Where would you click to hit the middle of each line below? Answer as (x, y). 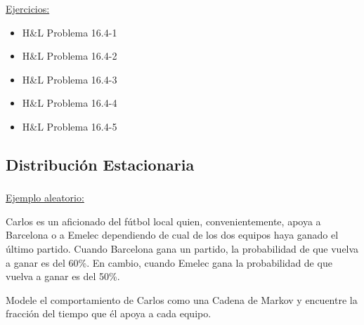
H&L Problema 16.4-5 (70, 126)
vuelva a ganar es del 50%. (63, 276)
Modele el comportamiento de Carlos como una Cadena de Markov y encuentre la (182, 299)
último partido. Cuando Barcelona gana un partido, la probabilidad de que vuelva (182, 248)
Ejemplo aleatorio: (45, 198)
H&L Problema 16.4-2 (70, 56)
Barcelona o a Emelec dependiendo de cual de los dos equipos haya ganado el (172, 235)
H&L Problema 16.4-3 (70, 79)
